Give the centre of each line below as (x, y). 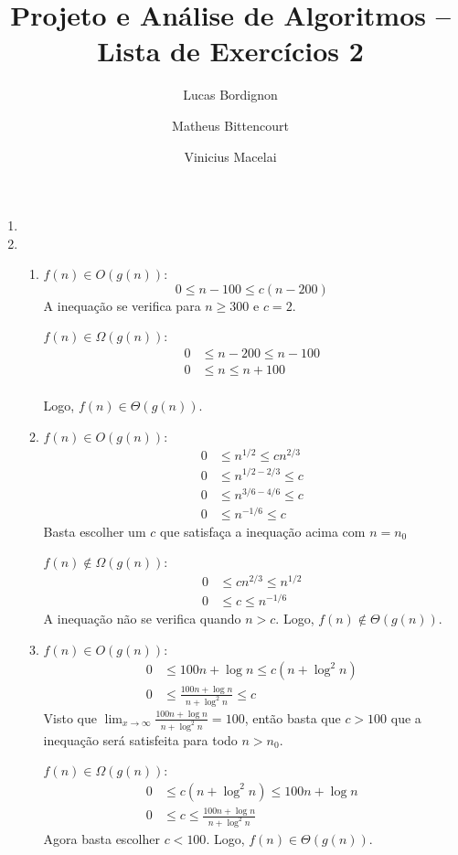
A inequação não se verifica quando (142, 619)
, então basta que (293, 717)
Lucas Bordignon (230, 95)
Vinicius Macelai (230, 156)
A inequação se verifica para (122, 305)
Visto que (70, 717)
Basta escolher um (95, 531)
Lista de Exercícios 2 (230, 51)
